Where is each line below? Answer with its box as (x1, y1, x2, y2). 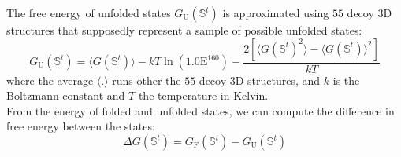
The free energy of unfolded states (6, 5, 171, 20)
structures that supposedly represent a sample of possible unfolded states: (6, 22, 362, 38)
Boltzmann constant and (6, 87, 125, 104)
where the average (6, 71, 94, 88)
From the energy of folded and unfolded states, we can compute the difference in (6, 102, 395, 119)
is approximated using (222, 5, 329, 20)
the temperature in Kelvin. (138, 87, 269, 104)
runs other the (112, 71, 181, 88)
